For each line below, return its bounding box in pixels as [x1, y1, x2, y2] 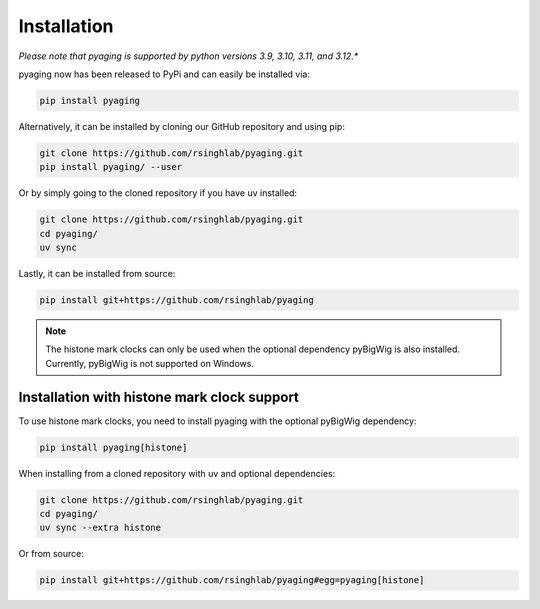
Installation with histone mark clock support [18, 388, 300, 405]
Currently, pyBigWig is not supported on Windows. [45, 357, 255, 369]
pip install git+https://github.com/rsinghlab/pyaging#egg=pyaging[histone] [39, 575, 425, 586]
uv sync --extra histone [39, 522, 162, 534]
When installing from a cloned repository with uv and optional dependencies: [18, 467, 336, 479]
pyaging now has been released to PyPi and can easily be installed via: [18, 68, 310, 80]
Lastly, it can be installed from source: [18, 268, 176, 280]
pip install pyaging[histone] [39, 441, 188, 453]
